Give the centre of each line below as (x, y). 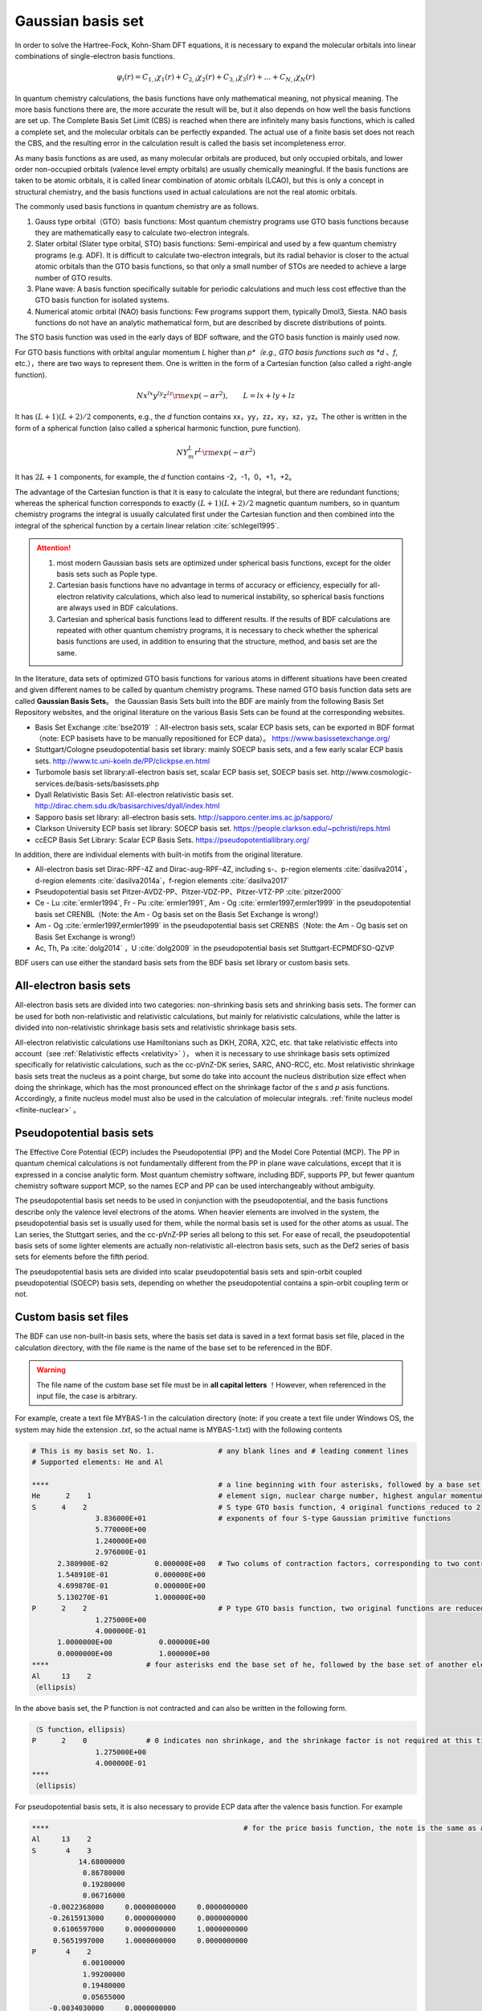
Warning (51, 1370)
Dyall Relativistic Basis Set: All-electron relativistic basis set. (134, 794)
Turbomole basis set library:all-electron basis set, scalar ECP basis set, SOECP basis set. (182, 772)
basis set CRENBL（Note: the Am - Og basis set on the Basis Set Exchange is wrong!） (179, 914)
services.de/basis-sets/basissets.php (97, 783)
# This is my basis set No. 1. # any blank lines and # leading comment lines (220, 1451)
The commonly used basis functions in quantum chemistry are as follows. (137, 207)
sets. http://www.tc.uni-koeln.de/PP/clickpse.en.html (123, 761)
